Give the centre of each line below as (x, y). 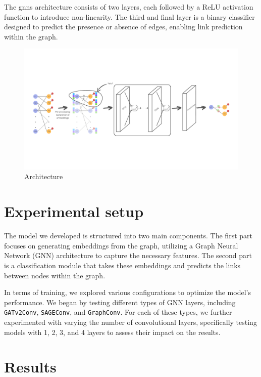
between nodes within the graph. (55, 275)
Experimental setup (74, 211)
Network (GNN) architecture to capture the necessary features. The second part (128, 255)
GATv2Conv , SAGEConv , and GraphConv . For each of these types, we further (118, 312)
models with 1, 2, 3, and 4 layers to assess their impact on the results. (112, 332)
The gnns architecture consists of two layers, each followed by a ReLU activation (129, 7)
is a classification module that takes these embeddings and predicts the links (122, 265)
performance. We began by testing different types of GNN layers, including (120, 302)
